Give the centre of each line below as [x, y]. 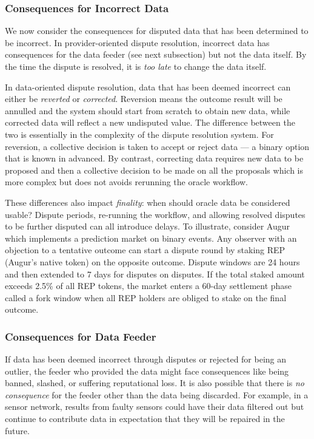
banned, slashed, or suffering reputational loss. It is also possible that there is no [155, 383]
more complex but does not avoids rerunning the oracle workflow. [126, 182]
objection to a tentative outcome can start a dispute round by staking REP [145, 250]
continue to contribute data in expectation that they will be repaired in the [145, 419]
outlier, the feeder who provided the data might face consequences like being [147, 371]
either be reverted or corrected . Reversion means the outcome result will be [144, 99]
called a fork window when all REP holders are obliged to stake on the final [146, 297]
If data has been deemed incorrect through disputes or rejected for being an [146, 359]
